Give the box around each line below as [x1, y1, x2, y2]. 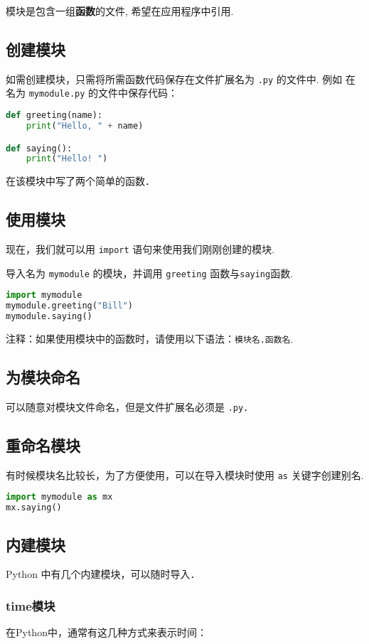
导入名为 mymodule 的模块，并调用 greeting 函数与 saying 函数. [6, 265, 294, 280]
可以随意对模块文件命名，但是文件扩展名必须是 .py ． [6, 399, 254, 414]
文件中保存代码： [98, 85, 178, 100]
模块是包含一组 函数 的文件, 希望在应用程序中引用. [6, 4, 234, 18]
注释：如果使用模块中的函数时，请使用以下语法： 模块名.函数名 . [6, 331, 294, 345]
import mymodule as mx [6, 492, 113, 503]
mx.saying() [6, 503, 62, 513]
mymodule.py [28, 89, 85, 100]
